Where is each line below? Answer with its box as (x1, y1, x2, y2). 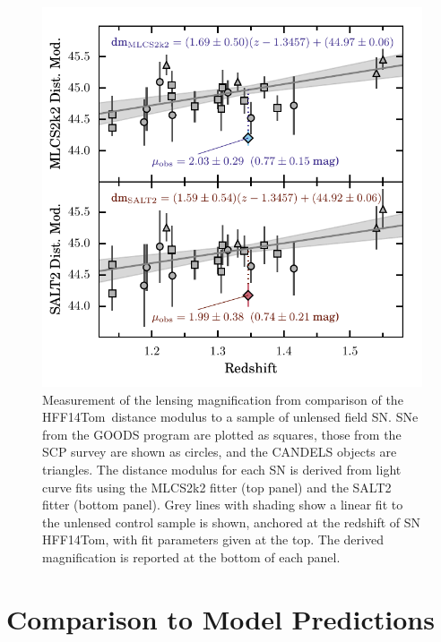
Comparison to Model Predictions (6, 600, 435, 637)
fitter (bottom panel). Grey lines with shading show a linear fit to (42, 495, 403, 514)
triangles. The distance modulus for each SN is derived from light (42, 459, 402, 478)
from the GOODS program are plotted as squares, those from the (42, 424, 402, 443)
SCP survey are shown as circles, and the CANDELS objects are (42, 442, 397, 461)
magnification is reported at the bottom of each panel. (42, 547, 341, 566)
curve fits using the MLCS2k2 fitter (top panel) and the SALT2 (42, 477, 392, 496)
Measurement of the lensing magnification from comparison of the (42, 389, 403, 408)
